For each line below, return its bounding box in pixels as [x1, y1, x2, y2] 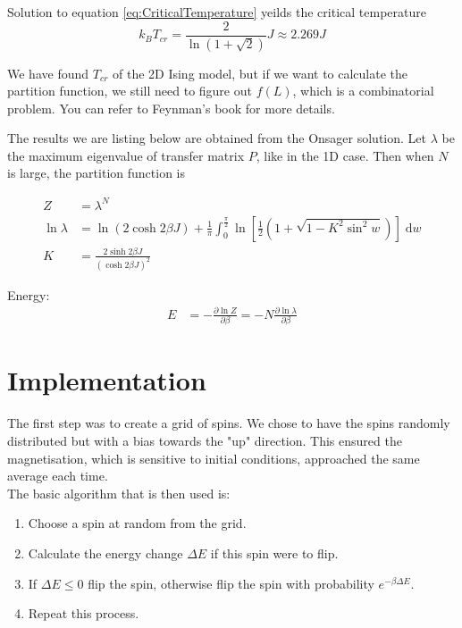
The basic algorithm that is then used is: [7, 483, 231, 502]
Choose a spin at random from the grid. [28, 514, 247, 532]
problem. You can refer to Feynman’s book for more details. [7, 98, 335, 117]
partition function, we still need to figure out [7, 81, 252, 100]
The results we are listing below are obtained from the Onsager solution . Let [7, 129, 426, 147]
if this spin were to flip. [210, 543, 339, 562]
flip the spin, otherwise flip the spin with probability [88, 574, 374, 592]
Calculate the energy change [28, 543, 183, 562]
